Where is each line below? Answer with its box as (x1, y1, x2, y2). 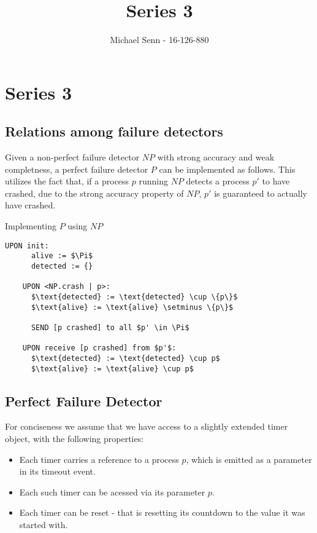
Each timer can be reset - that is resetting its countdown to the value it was (19, 506, 305, 519)
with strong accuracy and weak (157, 151, 275, 164)
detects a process (186, 175, 250, 188)
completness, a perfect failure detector (5, 162, 148, 175)
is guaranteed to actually (214, 186, 307, 199)
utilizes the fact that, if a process (5, 175, 129, 188)
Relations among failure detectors (5, 122, 223, 141)
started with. (19, 518, 68, 531)
